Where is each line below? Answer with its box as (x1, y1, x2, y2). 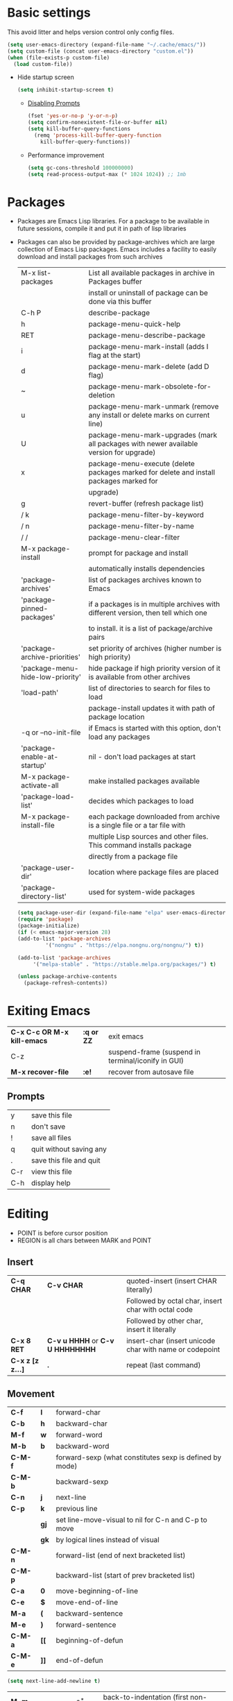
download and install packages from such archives (17, 253, 163, 261)
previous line (55, 1504, 98, 1514)
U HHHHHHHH (47, 1344, 96, 1354)
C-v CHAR (47, 1280, 83, 1290)
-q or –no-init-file (20, 728, 81, 737)
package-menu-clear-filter (88, 533, 180, 542)
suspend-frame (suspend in (108, 1048, 201, 1057)
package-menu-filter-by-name (88, 522, 194, 531)
